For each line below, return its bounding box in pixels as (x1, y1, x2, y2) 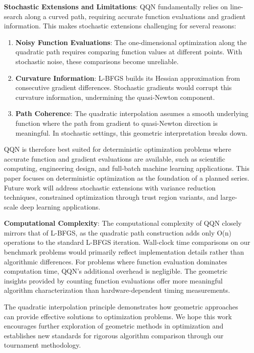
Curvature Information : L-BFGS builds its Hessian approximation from (15, 72, 240, 83)
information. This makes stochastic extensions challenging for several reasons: (4, 21, 236, 31)
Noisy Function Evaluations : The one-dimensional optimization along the (15, 37, 247, 47)
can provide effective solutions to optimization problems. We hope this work (4, 311, 232, 321)
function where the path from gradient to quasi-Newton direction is (15, 118, 218, 128)
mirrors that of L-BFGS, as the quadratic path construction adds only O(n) (4, 227, 231, 237)
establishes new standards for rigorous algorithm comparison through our (4, 330, 224, 340)
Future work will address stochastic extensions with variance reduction (4, 182, 216, 192)
